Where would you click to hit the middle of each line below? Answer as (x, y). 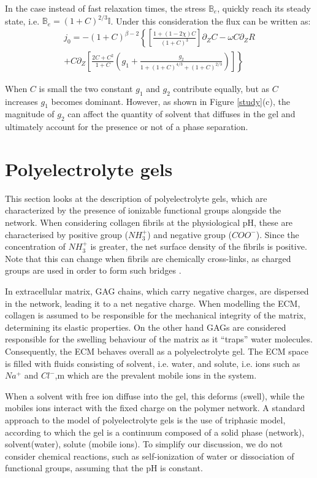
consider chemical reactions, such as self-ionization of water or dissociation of (150, 456)
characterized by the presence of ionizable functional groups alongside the (143, 210)
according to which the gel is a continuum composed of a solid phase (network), (155, 432)
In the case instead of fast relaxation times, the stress (105, 8)
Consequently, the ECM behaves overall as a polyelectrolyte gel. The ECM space (157, 351)
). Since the (277, 234)
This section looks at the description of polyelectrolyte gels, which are (136, 198)
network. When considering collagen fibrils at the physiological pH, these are (149, 222)
